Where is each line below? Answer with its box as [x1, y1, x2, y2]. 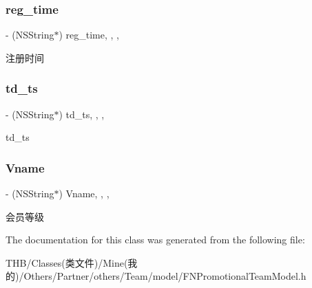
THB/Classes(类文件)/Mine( [6, 255, 128, 269]
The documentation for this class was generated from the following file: [6, 232, 305, 247]
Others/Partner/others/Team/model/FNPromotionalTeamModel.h [23, 269, 306, 283]
